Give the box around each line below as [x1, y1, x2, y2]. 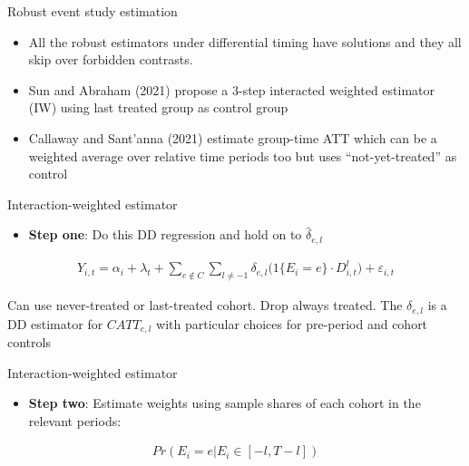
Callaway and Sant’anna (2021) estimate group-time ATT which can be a [28, 128, 437, 147]
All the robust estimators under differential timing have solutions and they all [28, 32, 462, 51]
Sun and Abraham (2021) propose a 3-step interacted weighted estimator [28, 80, 435, 99]
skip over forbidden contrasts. [28, 50, 193, 69]
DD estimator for [7, 314, 103, 333]
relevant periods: [28, 411, 122, 430]
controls [7, 333, 51, 352]
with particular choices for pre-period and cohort [156, 314, 428, 333]
